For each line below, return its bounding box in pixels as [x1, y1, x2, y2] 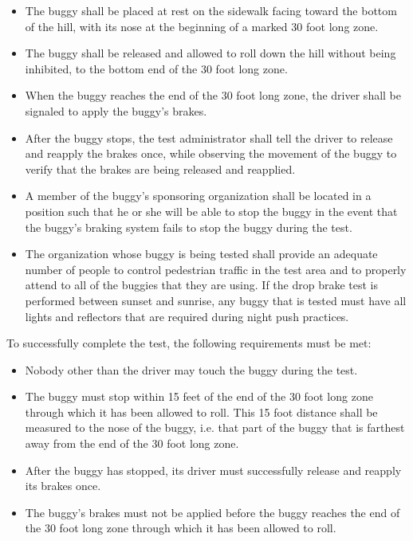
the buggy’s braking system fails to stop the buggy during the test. [25, 218, 352, 235]
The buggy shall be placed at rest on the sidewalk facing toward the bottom [25, 2, 397, 18]
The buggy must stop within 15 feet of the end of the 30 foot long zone [25, 388, 373, 405]
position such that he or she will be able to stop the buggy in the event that [25, 202, 398, 219]
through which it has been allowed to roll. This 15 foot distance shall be [25, 403, 378, 420]
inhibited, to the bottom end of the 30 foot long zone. [25, 60, 288, 76]
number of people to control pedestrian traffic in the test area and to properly [25, 261, 407, 277]
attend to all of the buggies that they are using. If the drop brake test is [25, 276, 378, 293]
